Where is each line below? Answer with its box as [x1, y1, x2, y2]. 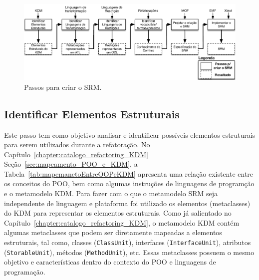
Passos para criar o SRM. [24, 81, 102, 92]
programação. [4, 266, 45, 277]
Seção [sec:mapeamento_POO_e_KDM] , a [4, 159, 138, 169]
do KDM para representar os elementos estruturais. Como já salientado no [4, 208, 232, 218]
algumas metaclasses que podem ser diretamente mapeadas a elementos [4, 227, 222, 238]
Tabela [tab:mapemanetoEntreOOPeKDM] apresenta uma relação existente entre [4, 168, 254, 179]
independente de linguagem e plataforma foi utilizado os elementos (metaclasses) [4, 198, 251, 208]
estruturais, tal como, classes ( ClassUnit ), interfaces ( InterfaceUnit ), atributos [4, 237, 251, 248]
